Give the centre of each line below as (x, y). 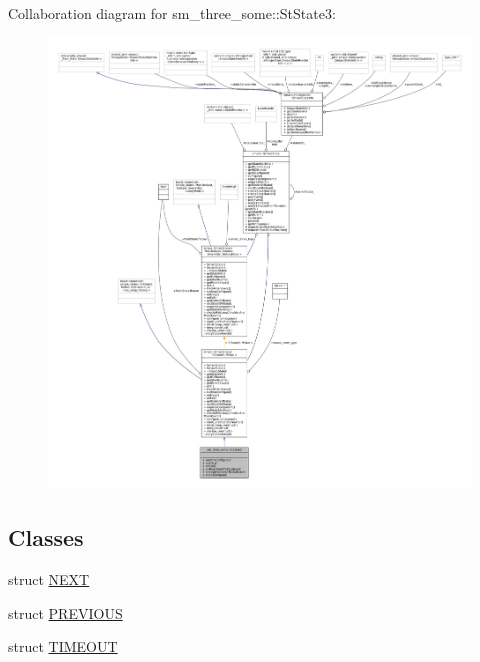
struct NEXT (49, 579)
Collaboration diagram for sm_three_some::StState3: (172, 13)
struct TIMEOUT (63, 646)
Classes (46, 537)
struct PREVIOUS (65, 612)
